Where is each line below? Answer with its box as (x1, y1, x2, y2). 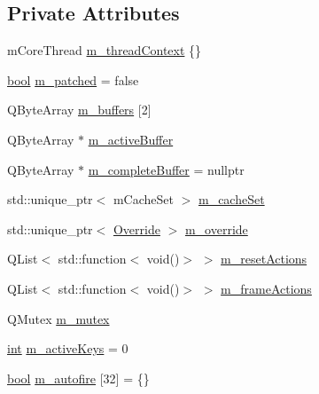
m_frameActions (221, 279, 312, 297)
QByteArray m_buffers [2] (7, 100, 152, 119)
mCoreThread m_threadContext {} (7, 41, 202, 59)
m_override (184, 219, 248, 238)
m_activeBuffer (88, 130, 174, 148)
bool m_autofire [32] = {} (7, 368, 150, 387)
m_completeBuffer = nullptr (88, 160, 245, 178)
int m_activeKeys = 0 (7, 339, 128, 358)
